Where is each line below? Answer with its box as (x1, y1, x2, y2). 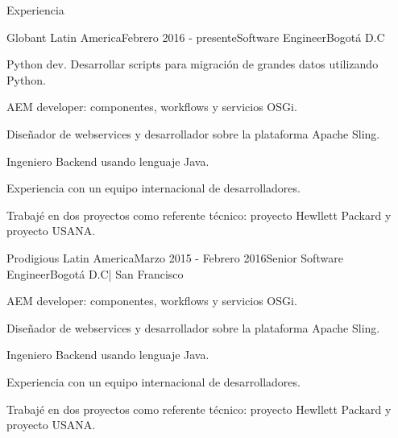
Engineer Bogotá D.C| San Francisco (6, 265, 184, 282)
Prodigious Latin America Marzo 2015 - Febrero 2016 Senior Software (6, 249, 343, 266)
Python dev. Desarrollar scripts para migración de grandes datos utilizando (6, 56, 379, 72)
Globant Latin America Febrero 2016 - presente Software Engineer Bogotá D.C (6, 28, 385, 45)
